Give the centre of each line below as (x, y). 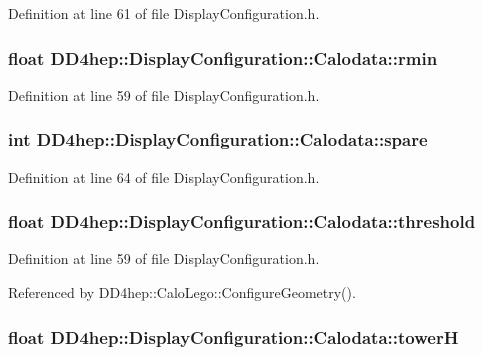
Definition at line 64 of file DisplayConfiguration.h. (164, 176)
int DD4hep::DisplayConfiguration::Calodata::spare (218, 139)
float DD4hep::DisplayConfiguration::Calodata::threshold (242, 221)
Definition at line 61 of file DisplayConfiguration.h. (164, 13)
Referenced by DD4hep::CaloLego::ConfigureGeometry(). (182, 292)
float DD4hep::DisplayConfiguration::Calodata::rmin (223, 57)
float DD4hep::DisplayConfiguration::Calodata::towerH (233, 336)
